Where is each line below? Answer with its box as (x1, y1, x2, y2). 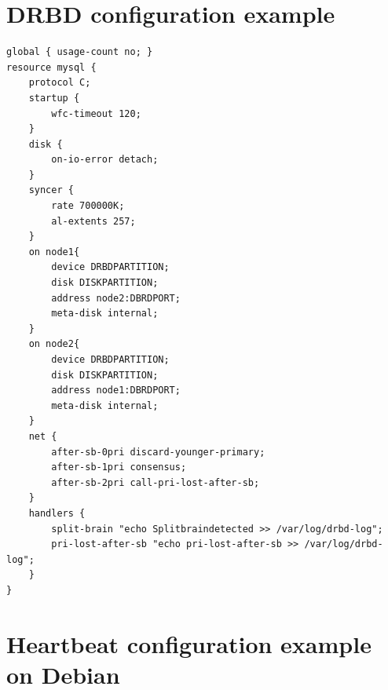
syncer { (28, 184, 74, 196)
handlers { (28, 507, 86, 519)
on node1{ (28, 246, 80, 257)
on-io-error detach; (51, 154, 159, 166)
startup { (28, 92, 80, 104)
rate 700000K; (51, 200, 125, 212)
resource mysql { (6, 61, 97, 73)
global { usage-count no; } (6, 46, 153, 58)
